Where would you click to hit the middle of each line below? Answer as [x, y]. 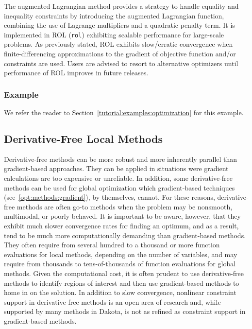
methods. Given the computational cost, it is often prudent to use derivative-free [124, 273]
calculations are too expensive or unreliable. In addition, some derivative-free [118, 178]
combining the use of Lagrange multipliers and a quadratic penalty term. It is [119, 25]
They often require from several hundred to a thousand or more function [112, 245]
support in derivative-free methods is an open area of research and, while [112, 302]
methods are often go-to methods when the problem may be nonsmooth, [125, 206]
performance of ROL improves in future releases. [76, 73]
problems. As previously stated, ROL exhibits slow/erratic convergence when [118, 44]
